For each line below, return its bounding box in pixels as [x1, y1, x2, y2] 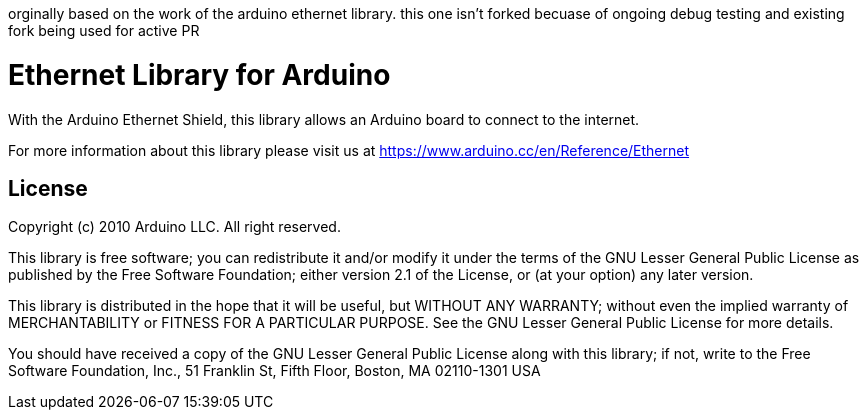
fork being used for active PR [8, 22, 200, 39]
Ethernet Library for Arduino [8, 57, 391, 92]
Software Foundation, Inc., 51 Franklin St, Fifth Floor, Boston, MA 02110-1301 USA [8, 362, 541, 380]
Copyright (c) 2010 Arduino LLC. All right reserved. [8, 218, 341, 236]
